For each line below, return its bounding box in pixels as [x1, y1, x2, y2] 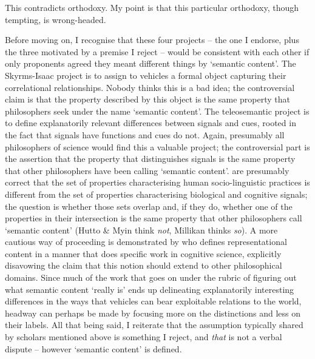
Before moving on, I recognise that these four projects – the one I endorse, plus [5, 33, 299, 46]
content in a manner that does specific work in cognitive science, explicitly [5, 247, 282, 260]
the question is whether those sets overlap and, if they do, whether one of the [5, 200, 293, 212]
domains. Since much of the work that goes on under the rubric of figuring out [5, 271, 297, 284]
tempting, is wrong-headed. [5, 13, 106, 25]
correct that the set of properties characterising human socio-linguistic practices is [5, 176, 310, 189]
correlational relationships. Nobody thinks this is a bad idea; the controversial [5, 81, 295, 93]
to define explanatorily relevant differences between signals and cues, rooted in [5, 116, 296, 129]
